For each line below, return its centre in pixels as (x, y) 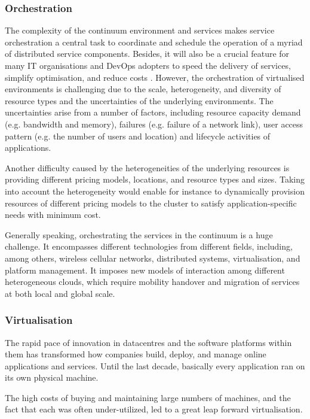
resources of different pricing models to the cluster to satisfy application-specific (151, 203)
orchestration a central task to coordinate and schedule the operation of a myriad (154, 42)
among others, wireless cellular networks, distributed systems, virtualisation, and (153, 258)
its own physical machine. (52, 377)
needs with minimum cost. (53, 215)
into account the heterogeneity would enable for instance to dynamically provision (155, 191)
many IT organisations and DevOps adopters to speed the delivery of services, (148, 65)
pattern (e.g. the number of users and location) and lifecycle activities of (138, 136)
